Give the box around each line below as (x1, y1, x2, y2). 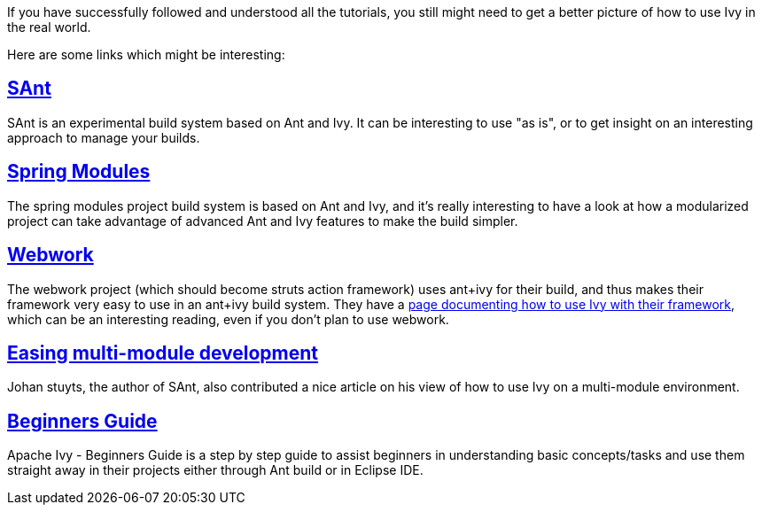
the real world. (7, 19, 91, 35)
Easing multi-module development (7, 341, 319, 364)
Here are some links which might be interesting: (7, 47, 285, 62)
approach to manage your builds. (7, 129, 200, 145)
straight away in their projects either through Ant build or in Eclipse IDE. (7, 462, 424, 478)
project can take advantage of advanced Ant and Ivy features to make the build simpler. (7, 213, 518, 229)
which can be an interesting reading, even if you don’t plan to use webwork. (7, 311, 449, 327)
